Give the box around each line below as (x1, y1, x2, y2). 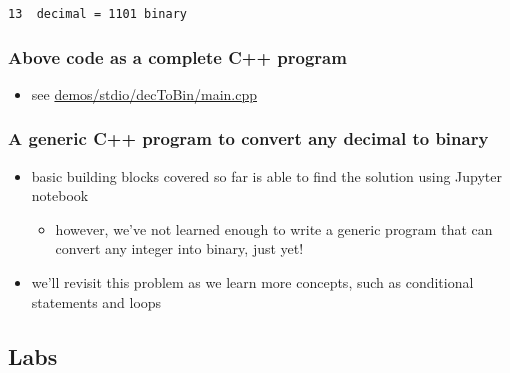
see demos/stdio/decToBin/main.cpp (31, 83, 258, 104)
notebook (31, 185, 89, 206)
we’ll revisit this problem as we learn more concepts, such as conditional (31, 272, 474, 293)
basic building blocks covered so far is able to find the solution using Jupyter (31, 165, 502, 186)
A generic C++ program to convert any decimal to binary (8, 126, 489, 151)
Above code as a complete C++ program (8, 44, 347, 69)
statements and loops (31, 291, 162, 312)
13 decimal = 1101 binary (8, 7, 187, 21)
